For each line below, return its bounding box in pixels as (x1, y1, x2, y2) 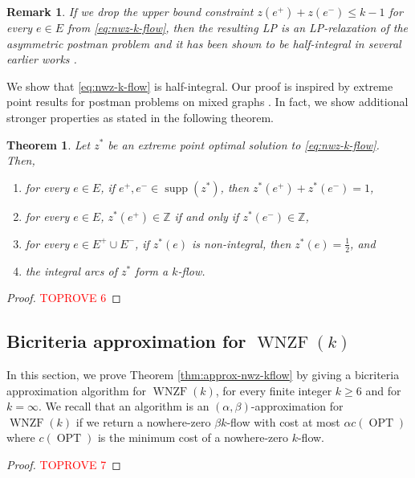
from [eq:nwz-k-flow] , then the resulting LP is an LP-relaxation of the (67, 19, 409, 35)
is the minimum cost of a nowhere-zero (97, 429, 288, 446)
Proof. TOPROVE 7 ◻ (6, 456, 121, 472)
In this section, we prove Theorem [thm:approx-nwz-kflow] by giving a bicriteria (6, 366, 400, 382)
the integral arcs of (25, 262, 117, 279)
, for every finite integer (215, 382, 332, 398)
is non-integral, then (192, 235, 291, 251)
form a (135, 262, 169, 279)
